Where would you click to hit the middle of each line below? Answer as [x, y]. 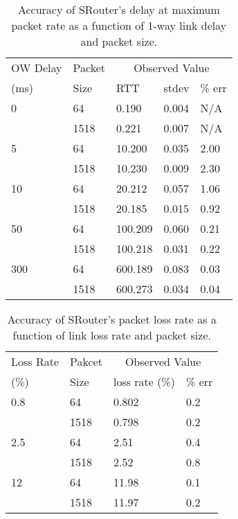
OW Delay [37, 68]
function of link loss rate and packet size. [112, 335]
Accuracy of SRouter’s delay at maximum [119, 9]
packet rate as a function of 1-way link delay [119, 25]
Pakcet [86, 361]
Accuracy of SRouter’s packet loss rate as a [112, 319]
